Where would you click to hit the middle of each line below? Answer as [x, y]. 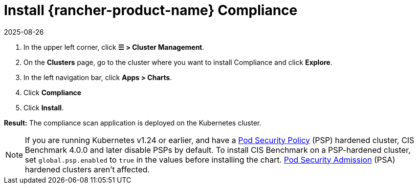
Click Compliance [53, 92]
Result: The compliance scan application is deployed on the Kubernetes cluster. [133, 123]
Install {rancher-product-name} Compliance [151, 10]
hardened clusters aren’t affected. [88, 169]
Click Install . [44, 107]
